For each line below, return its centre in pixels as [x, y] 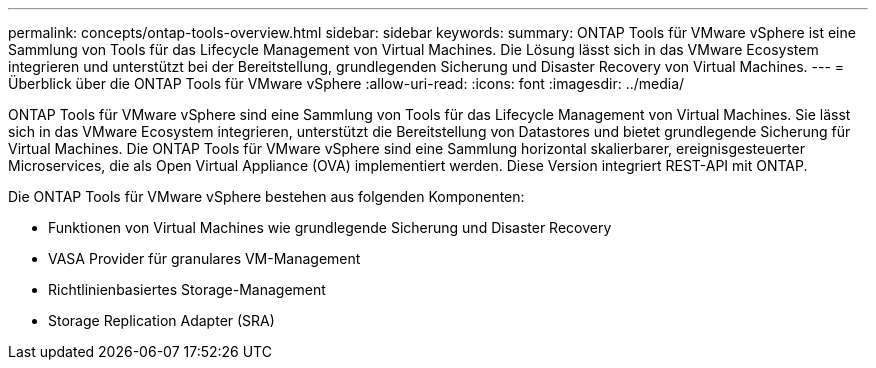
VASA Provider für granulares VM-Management [204, 258]
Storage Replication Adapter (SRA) [161, 320]
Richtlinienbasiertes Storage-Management [187, 289]
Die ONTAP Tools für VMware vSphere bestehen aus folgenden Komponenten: [266, 196]
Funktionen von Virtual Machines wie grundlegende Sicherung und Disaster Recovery [330, 227]
